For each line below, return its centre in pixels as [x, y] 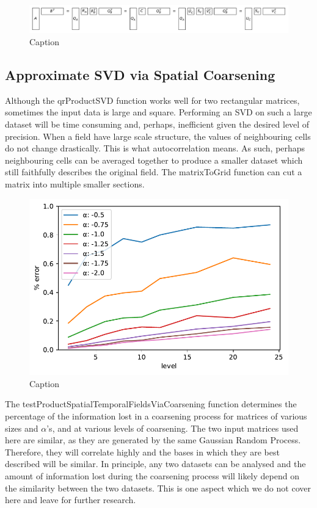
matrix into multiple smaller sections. [75, 183]
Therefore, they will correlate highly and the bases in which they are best [142, 452]
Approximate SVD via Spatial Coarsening [140, 74]
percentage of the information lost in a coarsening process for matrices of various [156, 416]
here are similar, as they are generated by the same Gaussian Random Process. [153, 440]
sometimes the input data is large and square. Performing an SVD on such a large [158, 112]
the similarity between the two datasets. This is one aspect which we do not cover [158, 488]
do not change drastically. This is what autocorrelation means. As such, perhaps [155, 148]
